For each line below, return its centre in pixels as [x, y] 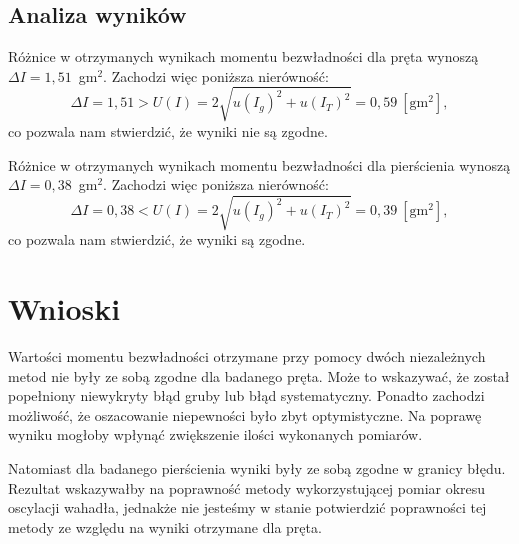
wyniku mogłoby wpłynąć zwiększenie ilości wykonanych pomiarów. [215, 434]
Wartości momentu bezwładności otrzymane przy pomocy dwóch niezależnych [247, 355]
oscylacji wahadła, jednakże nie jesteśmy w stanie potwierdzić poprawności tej [247, 507]
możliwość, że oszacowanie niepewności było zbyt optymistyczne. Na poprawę [245, 414]
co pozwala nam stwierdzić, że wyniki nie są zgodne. [168, 130]
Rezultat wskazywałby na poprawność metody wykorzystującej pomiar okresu [247, 487]
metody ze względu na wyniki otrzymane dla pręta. [165, 526]
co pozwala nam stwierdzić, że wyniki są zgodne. [157, 239]
